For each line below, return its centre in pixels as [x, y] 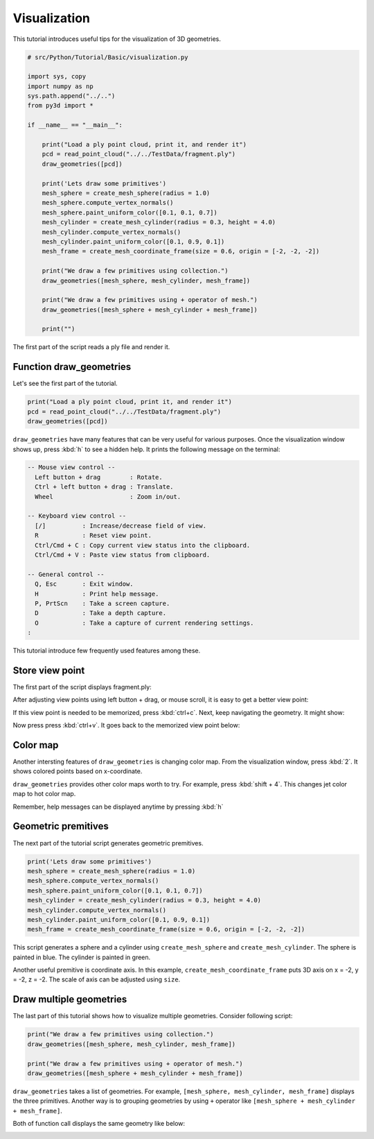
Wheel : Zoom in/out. [108, 497]
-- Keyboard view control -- [77, 516]
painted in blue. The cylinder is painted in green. [82, 957]
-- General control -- [66, 574]
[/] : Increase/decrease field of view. [121, 525]
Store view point [49, 670]
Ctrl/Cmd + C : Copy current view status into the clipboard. [143, 545]
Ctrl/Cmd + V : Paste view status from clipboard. [123, 555]
